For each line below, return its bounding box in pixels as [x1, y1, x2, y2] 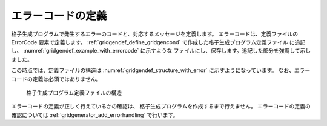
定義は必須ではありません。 [32, 75, 102, 82]
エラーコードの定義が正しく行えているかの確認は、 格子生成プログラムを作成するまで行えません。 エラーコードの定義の [11, 103, 311, 110]
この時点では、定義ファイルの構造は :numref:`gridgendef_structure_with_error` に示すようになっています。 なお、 [11, 67, 295, 74]
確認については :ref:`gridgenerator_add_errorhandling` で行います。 [11, 111, 179, 118]
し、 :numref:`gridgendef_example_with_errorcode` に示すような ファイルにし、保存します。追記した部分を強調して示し [11, 47, 311, 55]
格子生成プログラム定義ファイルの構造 [26, 88, 122, 96]
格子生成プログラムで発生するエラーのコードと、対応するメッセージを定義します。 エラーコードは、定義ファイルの [11, 30, 299, 38]
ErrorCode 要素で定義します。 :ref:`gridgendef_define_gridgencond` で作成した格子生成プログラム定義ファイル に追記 [11, 38, 306, 45]
